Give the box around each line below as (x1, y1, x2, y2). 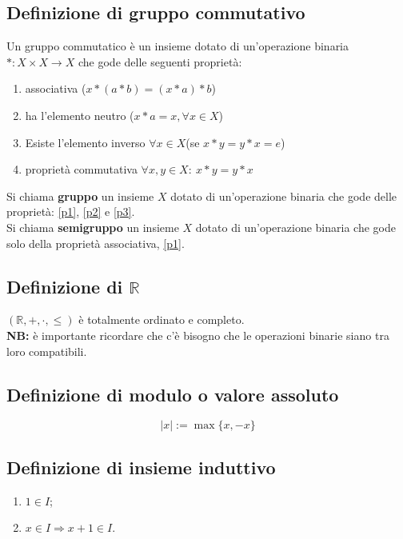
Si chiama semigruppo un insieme (6, 218, 179, 235)
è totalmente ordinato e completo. (78, 311, 245, 328)
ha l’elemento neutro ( (25, 106, 134, 123)
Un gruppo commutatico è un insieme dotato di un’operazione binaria (6, 38, 349, 54)
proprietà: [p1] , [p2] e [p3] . (6, 203, 135, 220)
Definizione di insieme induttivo (6, 454, 276, 479)
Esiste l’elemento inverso (25, 134, 146, 150)
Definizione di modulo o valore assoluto (6, 381, 339, 406)
